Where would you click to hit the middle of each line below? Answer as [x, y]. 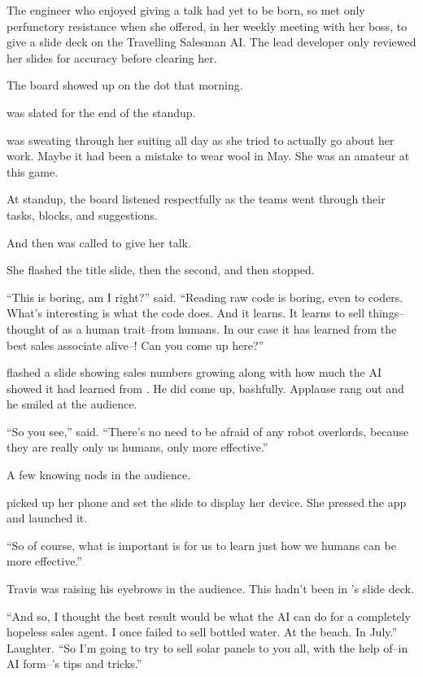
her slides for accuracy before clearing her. [112, 57]
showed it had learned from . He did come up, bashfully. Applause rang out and [205, 388]
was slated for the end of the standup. [101, 112]
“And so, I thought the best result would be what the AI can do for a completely [209, 616]
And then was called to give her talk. [99, 242]
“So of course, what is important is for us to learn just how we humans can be [201, 545]
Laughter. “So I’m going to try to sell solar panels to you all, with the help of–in [207, 647]
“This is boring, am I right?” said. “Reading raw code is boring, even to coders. [205, 297]
